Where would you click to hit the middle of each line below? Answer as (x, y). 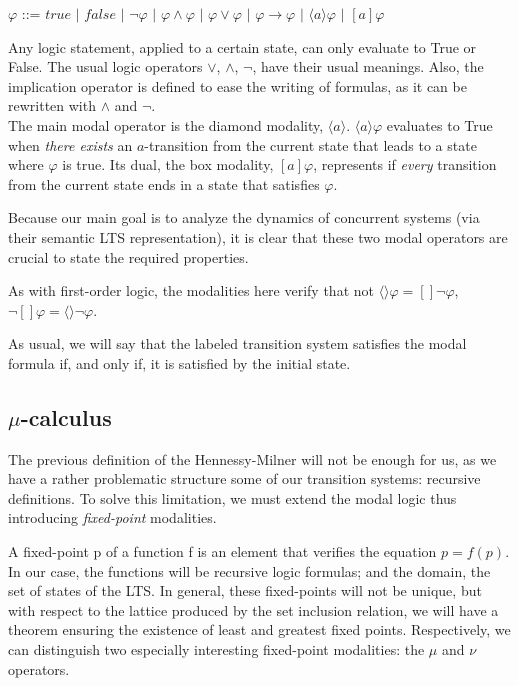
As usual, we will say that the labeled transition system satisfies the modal (237, 343)
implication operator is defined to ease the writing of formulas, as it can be (237, 85)
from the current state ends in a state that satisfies (164, 183)
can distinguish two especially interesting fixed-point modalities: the (216, 649)
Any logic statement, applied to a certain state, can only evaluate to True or (242, 46)
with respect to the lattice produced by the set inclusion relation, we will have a (253, 609)
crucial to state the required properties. (128, 256)
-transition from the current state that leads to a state (310, 144)
